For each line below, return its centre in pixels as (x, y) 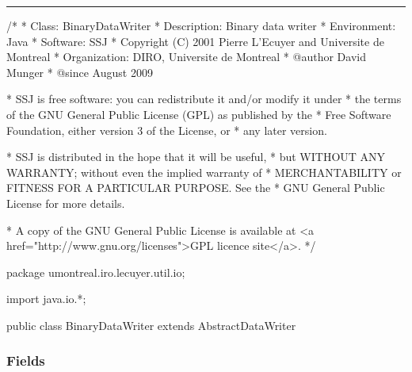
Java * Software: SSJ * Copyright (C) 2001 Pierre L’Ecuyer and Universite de (195, 41)
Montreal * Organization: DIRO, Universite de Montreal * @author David (186, 57)
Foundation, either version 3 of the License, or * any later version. (167, 130)
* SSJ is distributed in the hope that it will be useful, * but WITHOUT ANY (196, 157)
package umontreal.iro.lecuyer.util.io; (96, 272)
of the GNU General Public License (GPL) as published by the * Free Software (199, 114)
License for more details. (66, 203)
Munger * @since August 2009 (80, 72)
